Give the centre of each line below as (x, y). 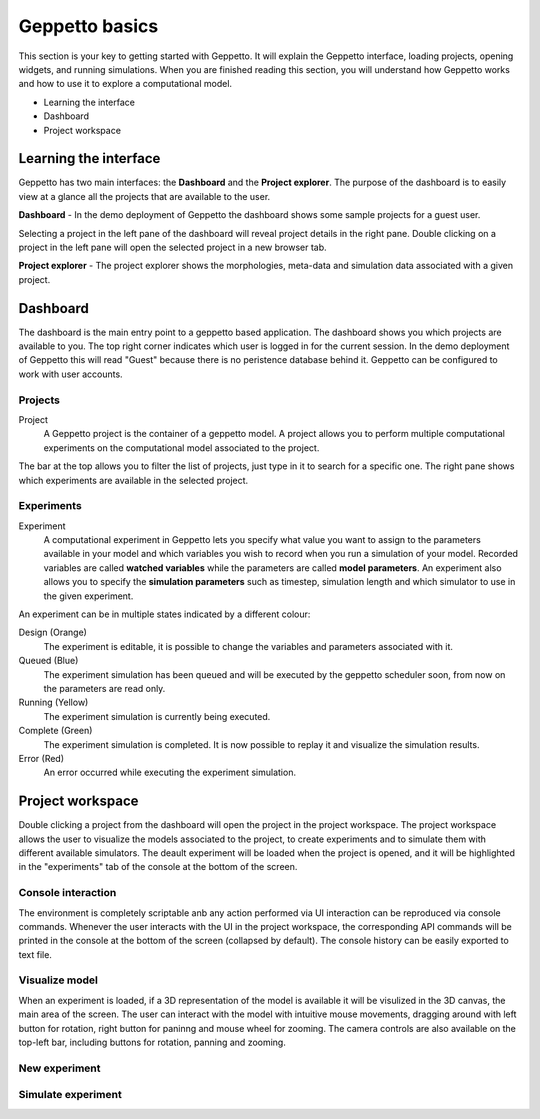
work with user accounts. (71, 374)
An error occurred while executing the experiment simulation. (170, 772)
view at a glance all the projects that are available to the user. (144, 196)
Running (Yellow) (53, 702)
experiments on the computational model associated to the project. (181, 447)
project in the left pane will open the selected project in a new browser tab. (172, 247)
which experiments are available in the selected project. (133, 480)
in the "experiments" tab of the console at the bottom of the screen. (158, 867)
